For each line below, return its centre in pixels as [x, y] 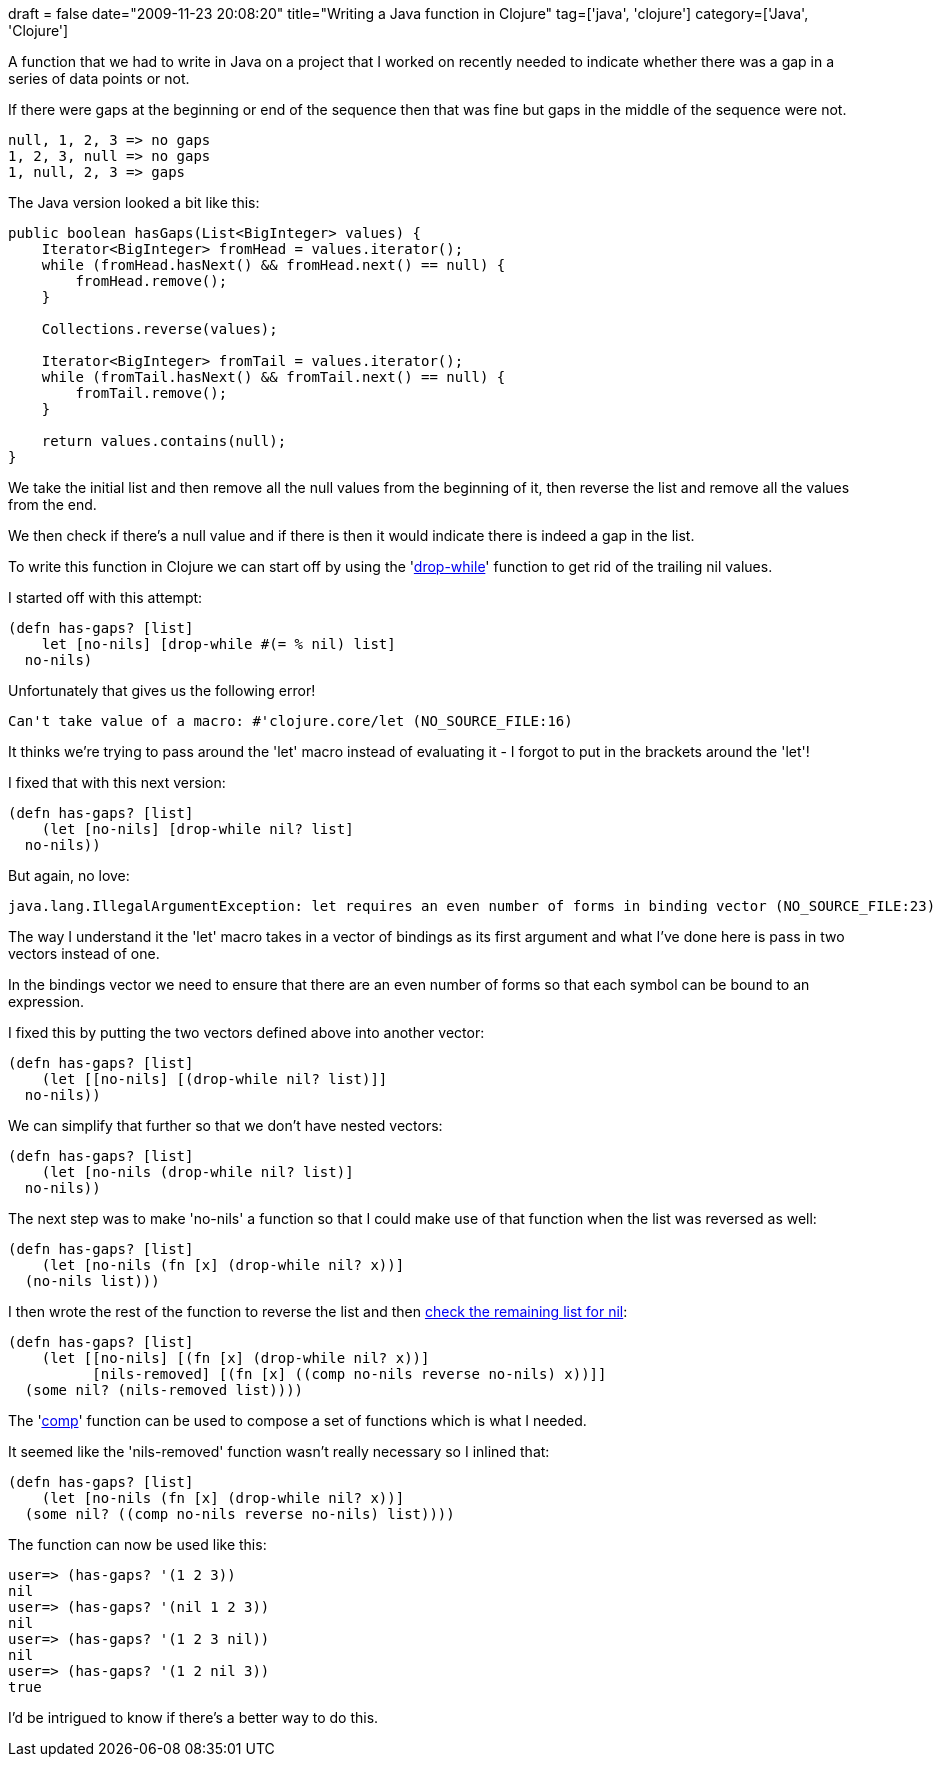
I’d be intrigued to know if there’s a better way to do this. [193, 1717]
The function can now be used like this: [137, 1544]
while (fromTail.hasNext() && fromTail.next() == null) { [273, 377]
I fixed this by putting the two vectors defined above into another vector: [246, 1032]
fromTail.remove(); [151, 393]
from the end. [52, 504]
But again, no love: [69, 875]
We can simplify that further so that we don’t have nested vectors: [225, 1125]
